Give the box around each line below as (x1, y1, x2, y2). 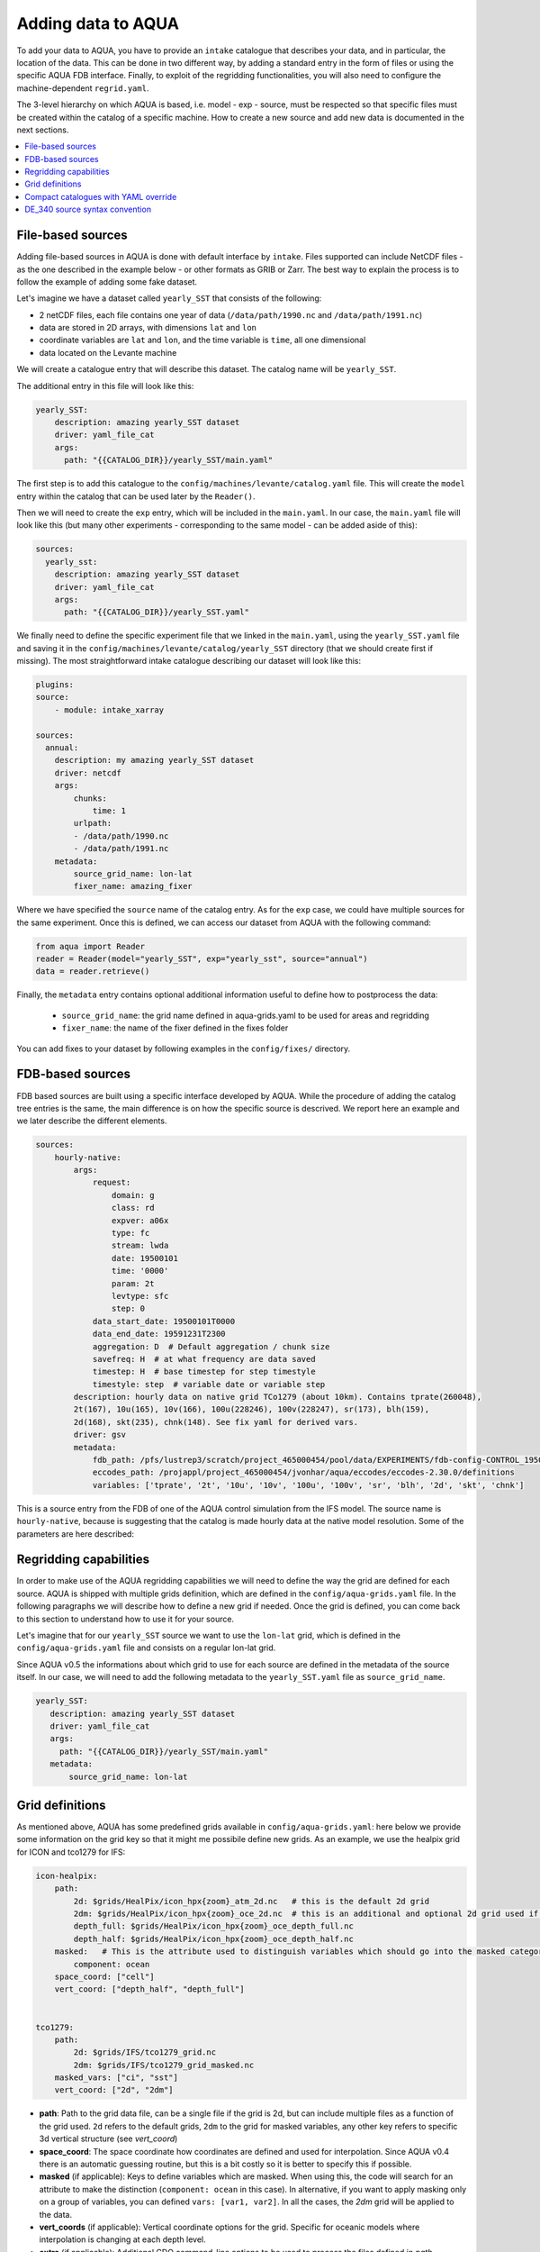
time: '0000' (111, 1266, 169, 1276)
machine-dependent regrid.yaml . (16, 82, 149, 94)
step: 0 (111, 1303, 146, 1314)
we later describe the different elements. (16, 1115, 167, 1126)
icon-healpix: (35, 1870, 98, 1881)
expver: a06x (111, 1215, 169, 1225)
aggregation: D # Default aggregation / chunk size (92, 1341, 330, 1351)
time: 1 (92, 805, 126, 815)
